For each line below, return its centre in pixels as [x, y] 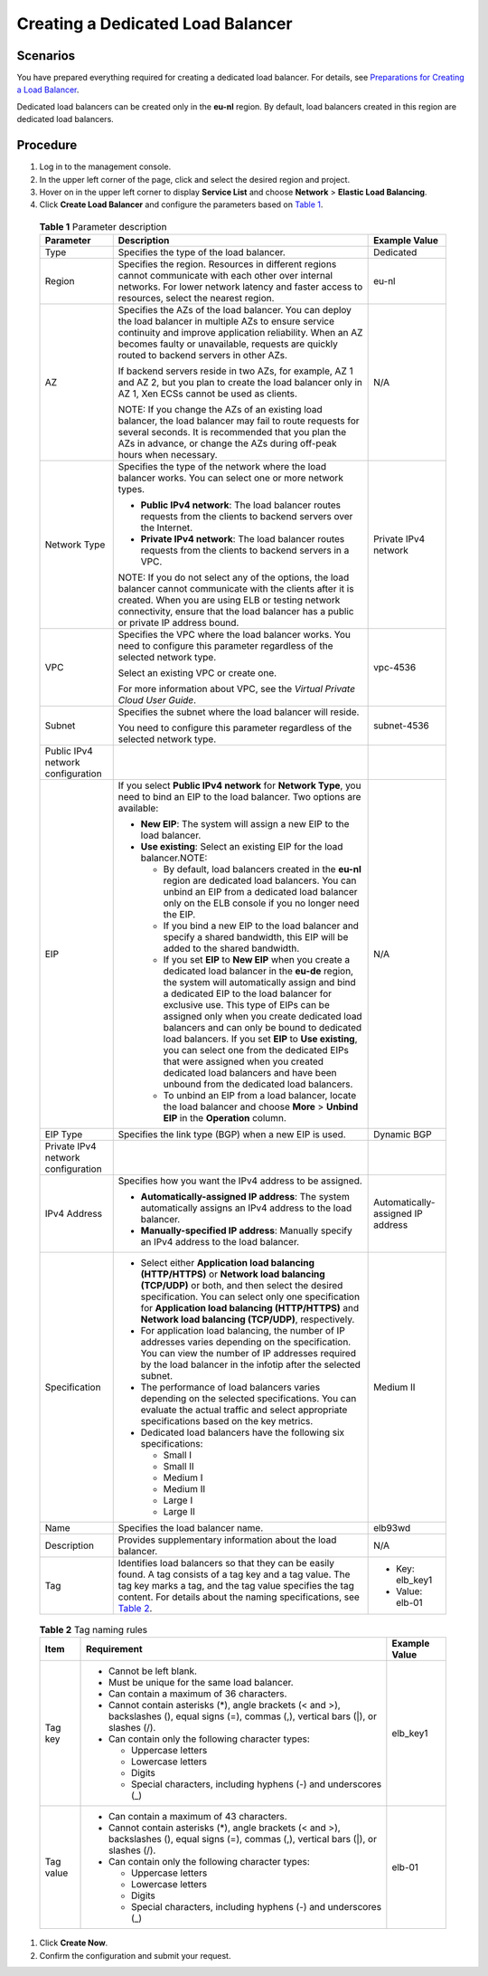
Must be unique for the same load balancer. [201, 1683]
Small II [178, 1467]
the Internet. [167, 527]
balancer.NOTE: [174, 858]
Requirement [115, 1649]
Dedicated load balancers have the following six [243, 1432]
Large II [179, 1512]
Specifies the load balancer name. [191, 1528]
